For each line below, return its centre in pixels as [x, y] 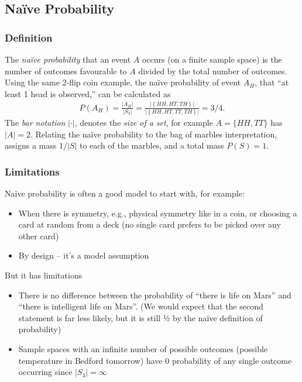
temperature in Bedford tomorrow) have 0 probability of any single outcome [155, 360]
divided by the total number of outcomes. [213, 70]
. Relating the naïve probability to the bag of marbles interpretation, [154, 134]
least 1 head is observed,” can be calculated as [88, 93]
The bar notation [35, 123]
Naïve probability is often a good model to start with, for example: [125, 193]
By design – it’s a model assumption [84, 255]
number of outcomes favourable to [66, 70]
